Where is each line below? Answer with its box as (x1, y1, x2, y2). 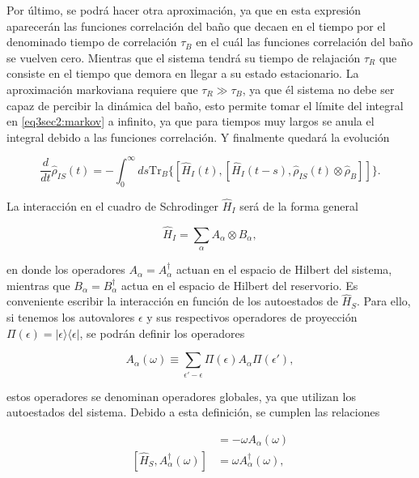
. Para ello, (357, 292, 411, 309)
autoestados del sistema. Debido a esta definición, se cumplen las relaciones (6, 403, 380, 420)
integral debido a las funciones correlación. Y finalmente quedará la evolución (6, 128, 390, 145)
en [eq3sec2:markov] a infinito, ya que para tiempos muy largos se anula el (6, 113, 375, 130)
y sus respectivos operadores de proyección (146, 309, 358, 326)
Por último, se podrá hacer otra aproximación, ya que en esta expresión (6, 2, 362, 18)
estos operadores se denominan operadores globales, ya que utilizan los (6, 387, 356, 404)
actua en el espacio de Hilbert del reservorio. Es (121, 276, 358, 293)
